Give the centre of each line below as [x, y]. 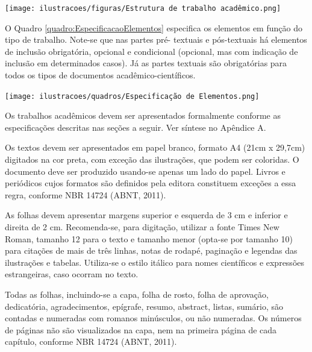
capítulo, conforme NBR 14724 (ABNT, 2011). [91, 341]
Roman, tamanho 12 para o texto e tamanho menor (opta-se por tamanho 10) [149, 238]
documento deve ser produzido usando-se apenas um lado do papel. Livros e [145, 171]
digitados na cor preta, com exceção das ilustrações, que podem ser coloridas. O [152, 159]
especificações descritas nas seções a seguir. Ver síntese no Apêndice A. [136, 127]
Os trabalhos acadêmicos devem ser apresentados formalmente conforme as [143, 115]
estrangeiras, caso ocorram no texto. [72, 274]
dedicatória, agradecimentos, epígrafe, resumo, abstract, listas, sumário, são [144, 306]
